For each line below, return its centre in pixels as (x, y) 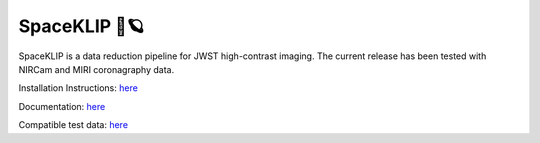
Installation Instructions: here (78, 88)
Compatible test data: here (73, 125)
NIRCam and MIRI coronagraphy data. (96, 69)
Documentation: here (62, 106)
